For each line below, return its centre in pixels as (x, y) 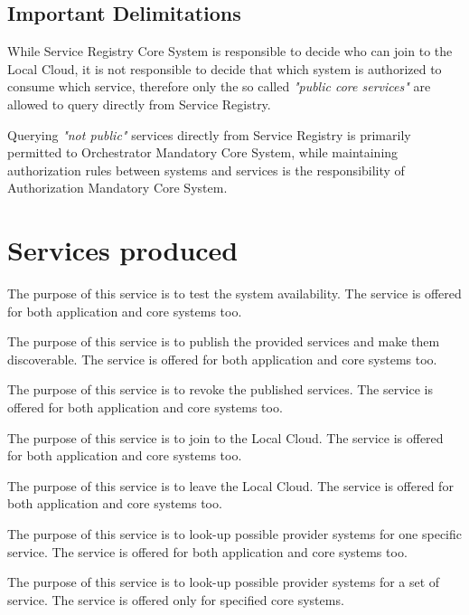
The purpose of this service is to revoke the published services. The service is (220, 389)
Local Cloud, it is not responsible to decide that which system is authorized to (225, 68)
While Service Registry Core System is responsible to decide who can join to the (230, 51)
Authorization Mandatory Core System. (117, 188)
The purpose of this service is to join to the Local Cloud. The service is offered (225, 437)
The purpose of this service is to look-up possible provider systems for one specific (234, 534)
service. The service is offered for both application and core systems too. (207, 551)
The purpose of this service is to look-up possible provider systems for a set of (224, 582)
